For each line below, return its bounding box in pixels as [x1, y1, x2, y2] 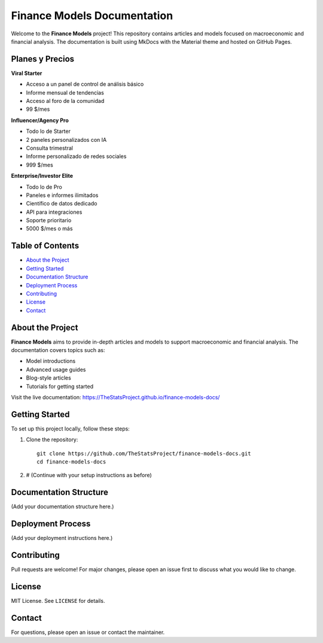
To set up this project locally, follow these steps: [11, 425, 130, 432]
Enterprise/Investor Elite [11, 172, 74, 180]
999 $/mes [26, 161, 53, 168]
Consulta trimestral [26, 144, 73, 151]
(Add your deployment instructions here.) [11, 535, 113, 542]
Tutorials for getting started [26, 383, 94, 390]
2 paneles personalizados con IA [26, 136, 107, 143]
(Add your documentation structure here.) [11, 503, 114, 510]
